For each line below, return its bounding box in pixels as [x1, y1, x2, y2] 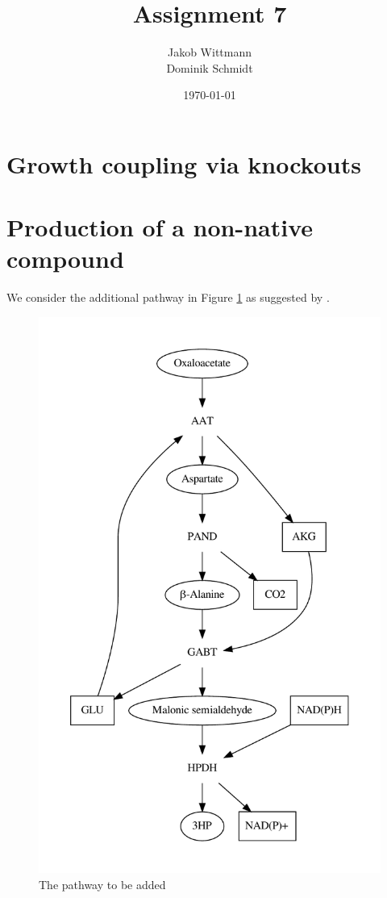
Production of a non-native [6, 211, 314, 244]
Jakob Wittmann [167, 44, 252, 61]
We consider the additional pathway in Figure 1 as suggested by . [6, 289, 330, 306]
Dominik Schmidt [166, 59, 253, 76]
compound [6, 242, 124, 275]
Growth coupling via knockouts [6, 147, 361, 180]
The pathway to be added [39, 875, 166, 892]
